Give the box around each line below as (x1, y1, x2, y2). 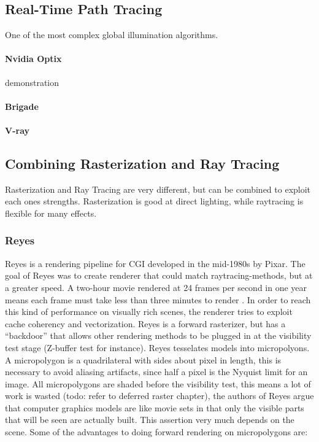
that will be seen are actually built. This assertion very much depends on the (5, 413, 294, 426)
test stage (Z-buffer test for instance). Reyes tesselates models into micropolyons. (5, 341, 310, 354)
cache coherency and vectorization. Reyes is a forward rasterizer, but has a (5, 317, 286, 330)
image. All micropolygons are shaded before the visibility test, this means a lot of (5, 377, 311, 390)
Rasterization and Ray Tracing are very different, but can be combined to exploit (5, 182, 311, 195)
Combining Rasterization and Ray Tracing (5, 153, 280, 173)
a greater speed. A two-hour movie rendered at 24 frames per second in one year (5, 281, 307, 293)
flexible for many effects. (5, 206, 97, 219)
